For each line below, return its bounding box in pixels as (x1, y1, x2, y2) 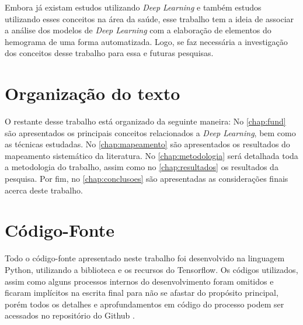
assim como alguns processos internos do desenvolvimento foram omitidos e (5, 275, 274, 287)
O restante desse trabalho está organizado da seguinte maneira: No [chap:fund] (5, 115, 286, 127)
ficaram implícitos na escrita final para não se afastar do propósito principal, (5, 286, 278, 299)
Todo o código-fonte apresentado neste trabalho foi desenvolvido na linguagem (5, 252, 285, 264)
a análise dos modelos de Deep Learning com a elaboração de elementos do (5, 24, 271, 36)
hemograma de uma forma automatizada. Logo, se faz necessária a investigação (5, 35, 288, 47)
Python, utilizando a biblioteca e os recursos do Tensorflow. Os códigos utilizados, (5, 263, 298, 275)
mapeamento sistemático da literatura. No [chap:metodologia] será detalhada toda (5, 149, 298, 161)
